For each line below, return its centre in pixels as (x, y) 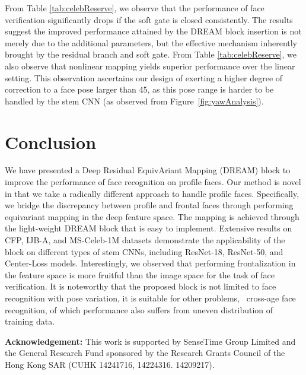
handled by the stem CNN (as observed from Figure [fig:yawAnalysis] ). (134, 101)
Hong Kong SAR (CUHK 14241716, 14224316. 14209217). (110, 364)
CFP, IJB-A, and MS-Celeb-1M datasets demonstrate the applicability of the (145, 240)
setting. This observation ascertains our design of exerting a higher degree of (144, 77)
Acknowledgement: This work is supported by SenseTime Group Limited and (150, 341)
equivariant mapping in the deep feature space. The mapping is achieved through (152, 216)
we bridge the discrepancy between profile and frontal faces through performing (149, 205)
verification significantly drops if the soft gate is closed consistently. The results (149, 19)
